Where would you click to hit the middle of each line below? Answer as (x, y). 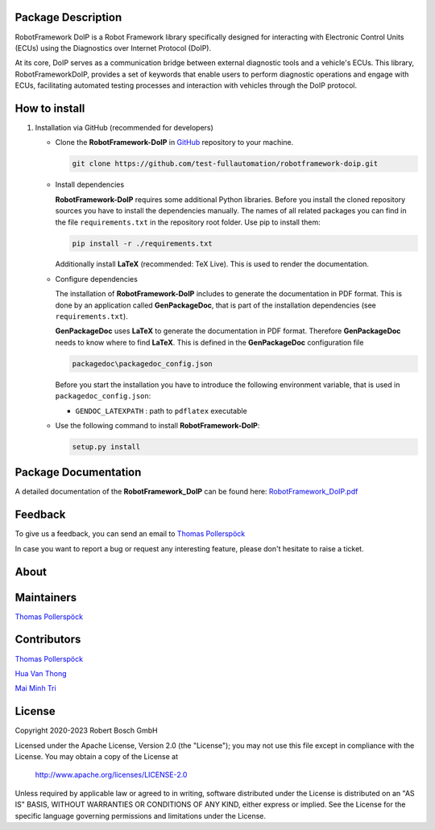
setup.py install (106, 446)
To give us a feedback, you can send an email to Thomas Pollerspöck (130, 534)
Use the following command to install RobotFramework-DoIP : (157, 425)
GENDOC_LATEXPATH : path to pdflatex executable (161, 411)
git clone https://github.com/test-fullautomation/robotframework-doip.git (225, 164)
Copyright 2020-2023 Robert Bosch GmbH (86, 731)
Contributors (48, 640)
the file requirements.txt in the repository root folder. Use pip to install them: (188, 222)
